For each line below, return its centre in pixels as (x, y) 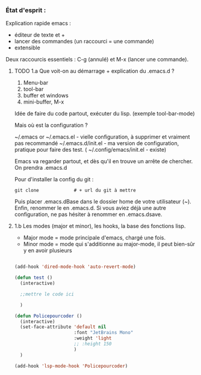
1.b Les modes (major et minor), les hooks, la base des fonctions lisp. (100, 226)
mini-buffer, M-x (44, 102)
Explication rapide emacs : (39, 23)
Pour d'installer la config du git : (54, 179)
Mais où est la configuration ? (51, 125)
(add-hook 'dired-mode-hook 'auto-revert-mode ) (75, 267)
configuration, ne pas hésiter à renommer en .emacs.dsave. (88, 214)
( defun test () (33, 278)
